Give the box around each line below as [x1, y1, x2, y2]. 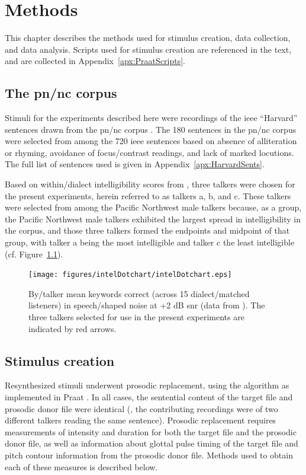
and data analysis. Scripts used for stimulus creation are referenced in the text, [5, 43, 292, 55]
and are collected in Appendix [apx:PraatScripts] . [5, 55, 185, 67]
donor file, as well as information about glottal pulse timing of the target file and [5, 437, 298, 450]
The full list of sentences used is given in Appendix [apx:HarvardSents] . [5, 158, 265, 170]
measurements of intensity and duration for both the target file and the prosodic [5, 425, 297, 438]
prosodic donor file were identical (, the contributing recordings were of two [5, 402, 278, 415]
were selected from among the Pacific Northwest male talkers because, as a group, [5, 201, 302, 213]
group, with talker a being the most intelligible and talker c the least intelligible [5, 236, 295, 248]
